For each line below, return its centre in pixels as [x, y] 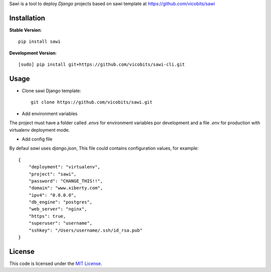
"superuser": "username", [60, 223]
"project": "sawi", [52, 174]
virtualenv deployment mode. [40, 130]
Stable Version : [26, 30]
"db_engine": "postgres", [60, 202]
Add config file [37, 139]
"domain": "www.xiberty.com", [65, 188]
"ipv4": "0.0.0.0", [52, 195]
